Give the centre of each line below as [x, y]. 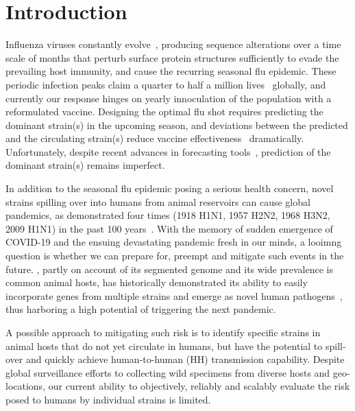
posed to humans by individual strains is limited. [108, 399]
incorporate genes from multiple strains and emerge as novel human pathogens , [174, 295]
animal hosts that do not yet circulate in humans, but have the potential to [164, 345]
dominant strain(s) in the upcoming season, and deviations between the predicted [177, 125]
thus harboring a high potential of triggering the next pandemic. [141, 309]
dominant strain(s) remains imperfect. [85, 165]
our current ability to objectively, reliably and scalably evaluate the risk [199, 386]
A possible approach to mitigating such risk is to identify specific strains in [163, 332]
